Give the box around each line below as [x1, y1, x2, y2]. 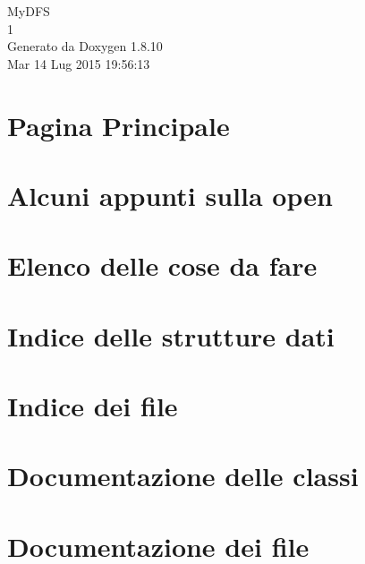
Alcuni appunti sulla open [7, 176, 333, 213]
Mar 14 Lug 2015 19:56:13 [7, 54, 150, 73]
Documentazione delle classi [7, 457, 359, 494]
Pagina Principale [7, 107, 230, 143]
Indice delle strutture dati [7, 317, 335, 354]
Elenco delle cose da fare [7, 247, 318, 284]
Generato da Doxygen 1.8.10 [7, 37, 163, 56]
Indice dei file [7, 388, 178, 424]
